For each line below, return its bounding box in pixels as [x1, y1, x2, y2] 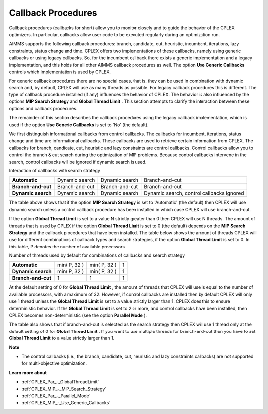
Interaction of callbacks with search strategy [9, 167, 100, 173]
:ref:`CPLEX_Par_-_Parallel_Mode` [21, 393, 91, 399]
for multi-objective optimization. [21, 360, 87, 366]
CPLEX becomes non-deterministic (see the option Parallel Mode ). [9, 312, 147, 318]
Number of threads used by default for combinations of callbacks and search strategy [9, 252, 185, 258]
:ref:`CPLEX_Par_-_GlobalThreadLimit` [21, 379, 99, 385]
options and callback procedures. [9, 105, 78, 111]
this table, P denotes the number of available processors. [9, 244, 126, 249]
